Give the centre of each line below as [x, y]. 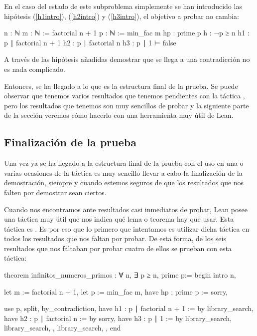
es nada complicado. [35, 69]
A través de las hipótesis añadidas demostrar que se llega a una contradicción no [127, 59]
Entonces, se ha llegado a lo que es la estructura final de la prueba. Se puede [121, 86]
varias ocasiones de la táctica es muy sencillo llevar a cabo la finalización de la [123, 172]
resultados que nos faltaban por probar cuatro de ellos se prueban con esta [118, 248]
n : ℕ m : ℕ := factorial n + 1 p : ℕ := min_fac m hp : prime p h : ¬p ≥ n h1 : [127, 33]
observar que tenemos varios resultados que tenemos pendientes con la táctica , [125, 96]
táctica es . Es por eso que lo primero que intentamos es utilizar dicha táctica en [127, 228]
